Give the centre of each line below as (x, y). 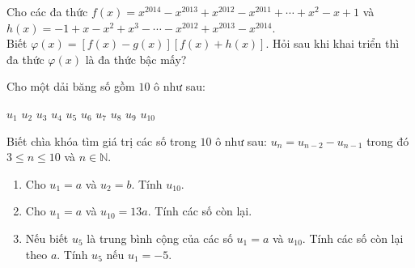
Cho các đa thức (47, 11)
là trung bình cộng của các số (160, 238)
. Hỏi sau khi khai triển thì (332, 43)
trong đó (388, 140)
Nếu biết (47, 238)
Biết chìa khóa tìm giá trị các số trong (102, 140)
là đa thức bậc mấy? (136, 59)
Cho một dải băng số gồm (71, 86)
